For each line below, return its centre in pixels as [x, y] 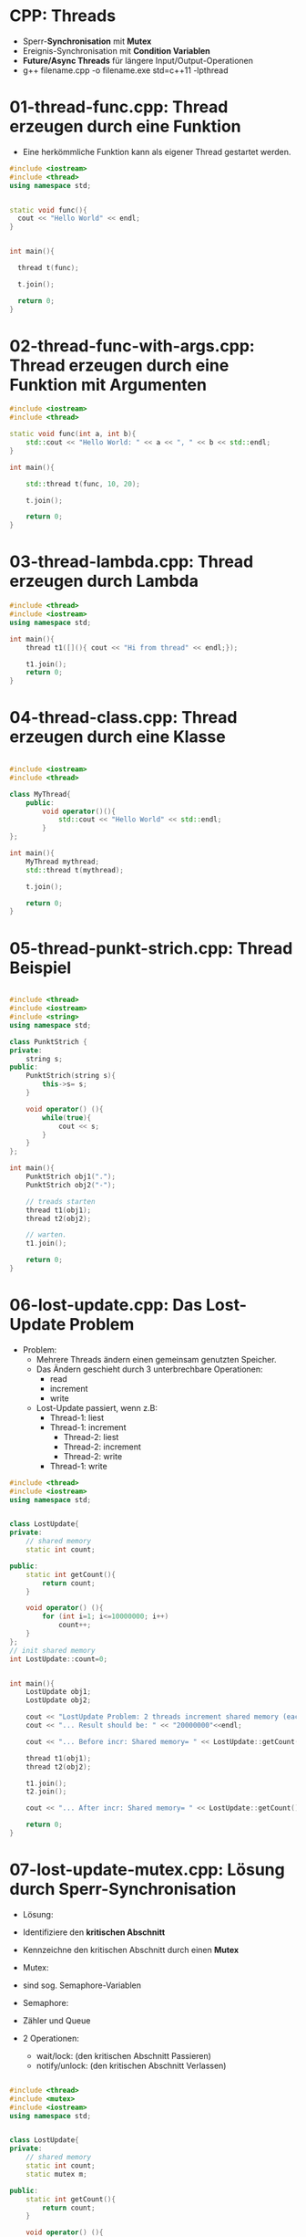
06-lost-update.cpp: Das [106, 1305]
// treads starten [61, 1201]
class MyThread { [40, 794]
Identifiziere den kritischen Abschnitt [94, 1932]
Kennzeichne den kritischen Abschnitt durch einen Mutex [131, 1950]
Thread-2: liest [91, 1437]
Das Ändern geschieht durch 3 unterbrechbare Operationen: [149, 1369]
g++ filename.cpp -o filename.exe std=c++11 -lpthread [125, 70]
